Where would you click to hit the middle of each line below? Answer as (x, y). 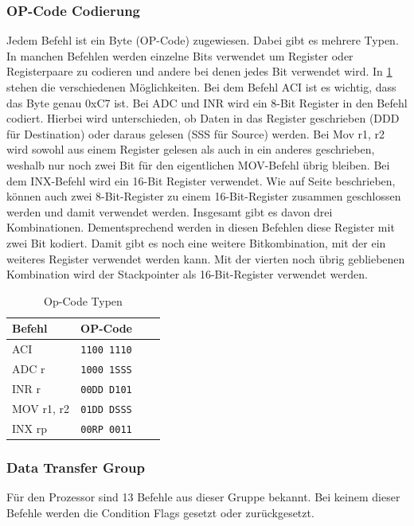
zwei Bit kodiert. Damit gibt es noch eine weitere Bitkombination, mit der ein (196, 242)
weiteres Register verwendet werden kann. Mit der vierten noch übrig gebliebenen (206, 258)
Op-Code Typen (83, 300)
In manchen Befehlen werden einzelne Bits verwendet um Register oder (180, 55)
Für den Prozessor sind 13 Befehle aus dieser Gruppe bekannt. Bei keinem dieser (203, 497)
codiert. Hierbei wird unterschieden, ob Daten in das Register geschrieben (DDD (203, 118)
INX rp (29, 428)
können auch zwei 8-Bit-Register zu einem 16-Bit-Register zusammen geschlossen (204, 196)
